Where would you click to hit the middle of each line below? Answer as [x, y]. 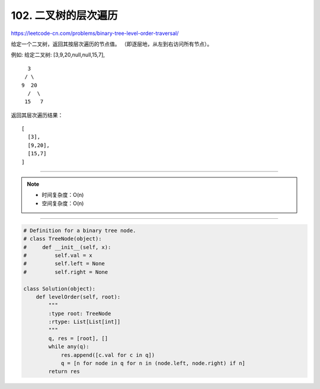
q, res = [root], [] [78, 338]
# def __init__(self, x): [67, 247]
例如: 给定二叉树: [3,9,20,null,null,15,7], [58, 55]
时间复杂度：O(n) [63, 195]
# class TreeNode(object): [63, 239]
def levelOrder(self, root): [78, 297]
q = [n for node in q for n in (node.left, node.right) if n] [153, 364]
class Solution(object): [60, 288]
